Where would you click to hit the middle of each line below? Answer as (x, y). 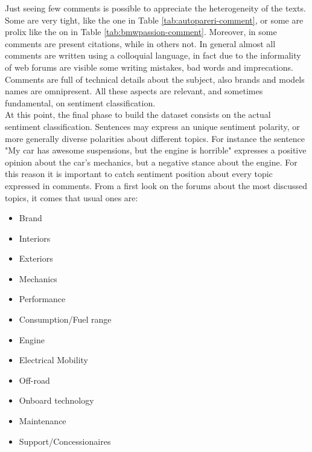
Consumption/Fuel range (65, 319)
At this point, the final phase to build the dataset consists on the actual (138, 115)
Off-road (34, 380)
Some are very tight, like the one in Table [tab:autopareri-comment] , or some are (154, 20)
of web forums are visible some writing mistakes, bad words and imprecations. (149, 67)
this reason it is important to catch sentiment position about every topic (139, 174)
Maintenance (43, 421)
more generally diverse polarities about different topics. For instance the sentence (155, 138)
